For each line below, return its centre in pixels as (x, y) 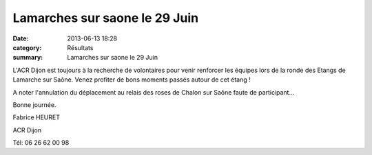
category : (27, 47)
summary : (28, 58)
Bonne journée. (34, 105)
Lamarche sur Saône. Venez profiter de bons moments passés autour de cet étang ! (132, 80)
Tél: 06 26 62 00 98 (41, 143)
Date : (21, 38)
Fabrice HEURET (36, 117)
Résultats (80, 47)
